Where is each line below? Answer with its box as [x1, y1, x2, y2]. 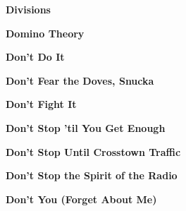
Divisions [6, 2, 51, 16]
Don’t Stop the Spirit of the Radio [6, 168, 178, 183]
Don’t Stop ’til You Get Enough [6, 120, 166, 135]
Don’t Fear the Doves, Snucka [6, 73, 154, 88]
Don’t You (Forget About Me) [6, 191, 157, 206]
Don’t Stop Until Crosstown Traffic [6, 144, 181, 159]
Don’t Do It [6, 49, 65, 64]
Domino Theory [6, 25, 85, 40]
